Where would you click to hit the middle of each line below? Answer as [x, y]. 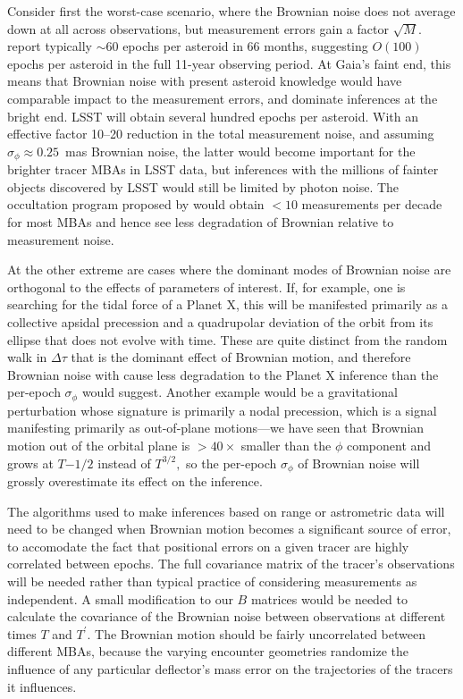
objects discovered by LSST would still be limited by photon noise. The [203, 186]
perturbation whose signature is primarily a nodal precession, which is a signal [222, 410]
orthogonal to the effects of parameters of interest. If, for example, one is [206, 286]
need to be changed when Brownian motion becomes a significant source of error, [229, 529]
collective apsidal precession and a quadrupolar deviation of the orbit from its [220, 321]
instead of [124, 463]
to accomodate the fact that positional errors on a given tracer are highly [208, 546]
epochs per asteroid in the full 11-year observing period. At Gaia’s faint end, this [229, 63]
